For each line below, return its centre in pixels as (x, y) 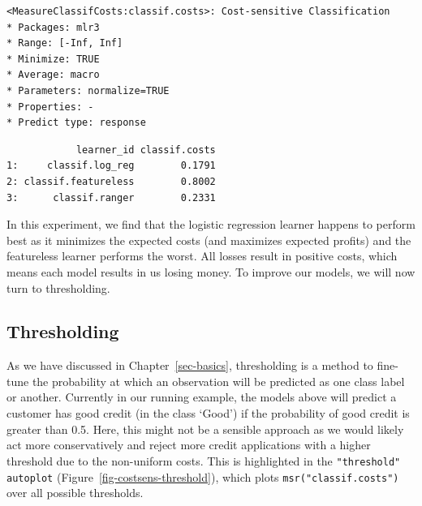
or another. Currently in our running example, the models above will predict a (202, 397)
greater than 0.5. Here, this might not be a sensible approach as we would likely (205, 429)
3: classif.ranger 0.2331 (111, 197)
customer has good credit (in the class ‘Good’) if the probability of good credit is (208, 413)
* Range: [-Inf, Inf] (65, 43)
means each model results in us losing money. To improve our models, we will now (211, 271)
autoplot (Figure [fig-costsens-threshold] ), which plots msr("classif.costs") (203, 476)
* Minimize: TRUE (53, 59)
